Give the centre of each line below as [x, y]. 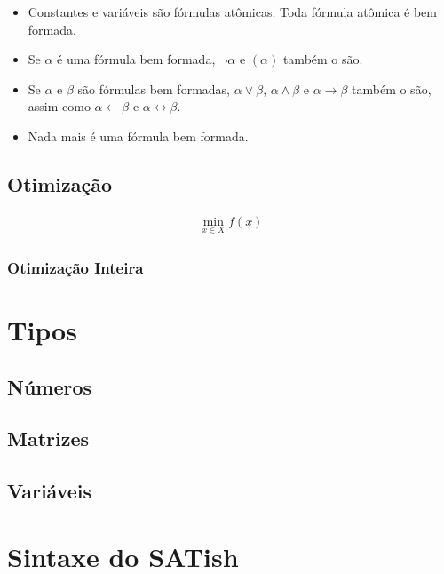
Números [50, 386]
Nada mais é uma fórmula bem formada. [138, 136]
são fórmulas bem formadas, [154, 88]
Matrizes [48, 438]
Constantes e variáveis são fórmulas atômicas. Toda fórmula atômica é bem [232, 12]
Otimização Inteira [75, 267]
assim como [59, 106]
